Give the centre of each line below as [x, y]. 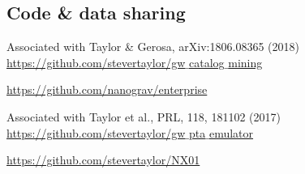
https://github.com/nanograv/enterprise [107, 89]
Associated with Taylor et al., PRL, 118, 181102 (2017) [144, 116]
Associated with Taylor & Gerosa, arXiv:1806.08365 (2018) [153, 47]
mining [245, 62]
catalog [207, 62]
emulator [231, 132]
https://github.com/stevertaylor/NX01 [103, 160]
